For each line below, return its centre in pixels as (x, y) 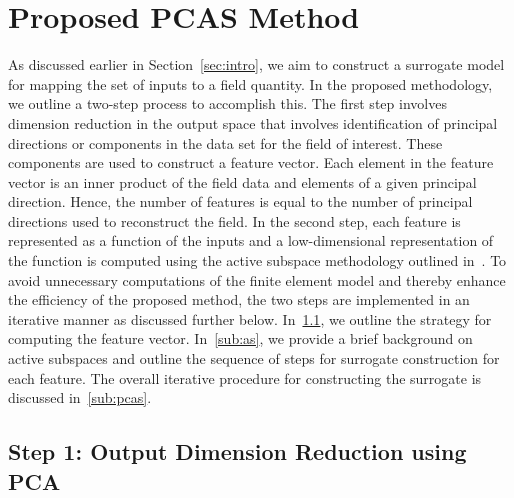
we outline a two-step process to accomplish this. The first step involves (227, 103)
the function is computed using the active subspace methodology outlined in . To (257, 260)
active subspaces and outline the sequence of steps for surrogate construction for (254, 358)
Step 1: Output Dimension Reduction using (237, 451)
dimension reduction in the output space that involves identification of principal (253, 122)
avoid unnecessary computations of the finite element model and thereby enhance (257, 279)
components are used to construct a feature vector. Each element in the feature (251, 162)
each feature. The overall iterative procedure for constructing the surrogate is (245, 377)
